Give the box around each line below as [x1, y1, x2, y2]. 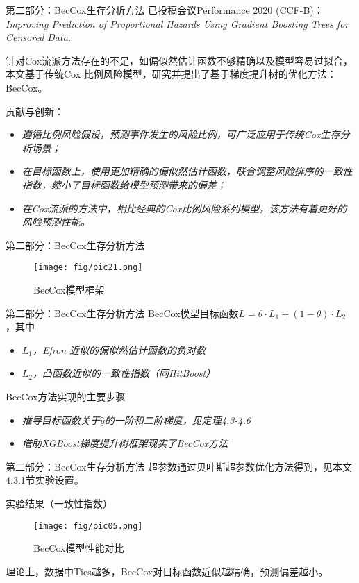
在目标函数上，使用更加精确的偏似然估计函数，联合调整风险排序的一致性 [22, 164, 353, 178]
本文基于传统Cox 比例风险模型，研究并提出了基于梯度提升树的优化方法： [6, 67, 337, 81]
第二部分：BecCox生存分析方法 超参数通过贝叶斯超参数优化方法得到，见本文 [6, 459, 353, 473]
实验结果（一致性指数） [6, 496, 112, 510]
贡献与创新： [6, 103, 64, 118]
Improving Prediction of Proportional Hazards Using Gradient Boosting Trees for [6, 16, 349, 31]
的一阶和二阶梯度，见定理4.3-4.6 [104, 412, 251, 427]
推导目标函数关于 [22, 412, 100, 427]
